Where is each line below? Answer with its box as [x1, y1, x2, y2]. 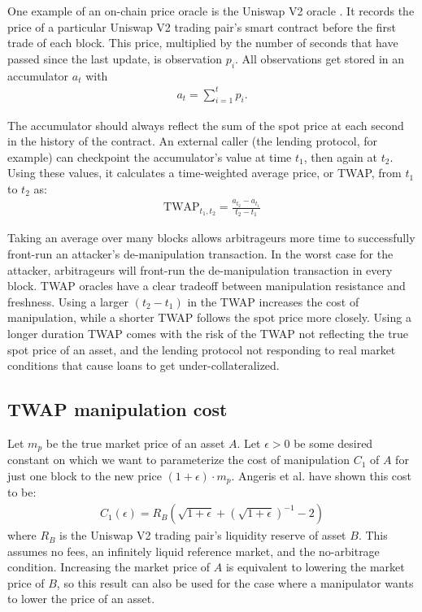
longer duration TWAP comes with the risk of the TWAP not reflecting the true [7, 324, 409, 341]
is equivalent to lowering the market [225, 558, 405, 575]
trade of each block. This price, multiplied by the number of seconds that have [7, 34, 398, 51]
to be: [7, 484, 37, 501]
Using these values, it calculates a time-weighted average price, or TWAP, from [7, 164, 402, 181]
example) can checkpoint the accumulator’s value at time [7, 148, 292, 165]
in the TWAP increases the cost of [187, 293, 359, 310]
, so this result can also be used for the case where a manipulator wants [56, 574, 414, 591]
